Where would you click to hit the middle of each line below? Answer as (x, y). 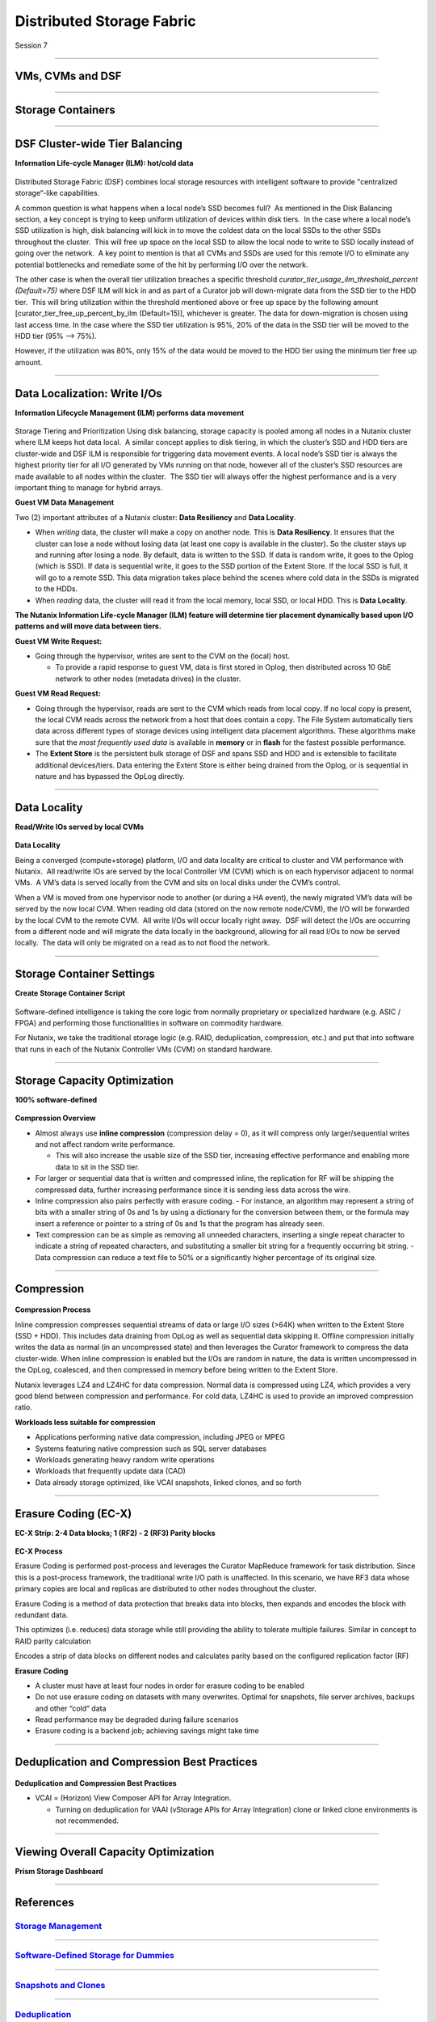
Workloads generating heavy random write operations (125, 1459)
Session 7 (31, 45)
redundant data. (42, 1614)
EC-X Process (39, 1551)
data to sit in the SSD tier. (98, 1167)
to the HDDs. (57, 589)
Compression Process (53, 1309)
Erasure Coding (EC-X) (73, 1514)
